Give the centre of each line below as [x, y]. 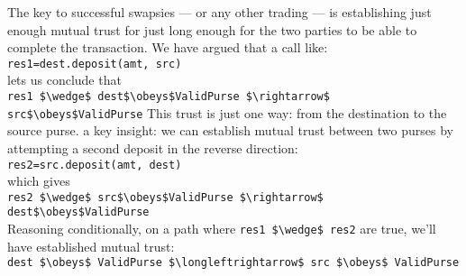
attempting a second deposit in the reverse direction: [153, 147]
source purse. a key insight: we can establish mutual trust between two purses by [230, 130]
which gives [39, 181]
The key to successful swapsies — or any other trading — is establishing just [219, 12]
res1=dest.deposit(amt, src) [95, 64]
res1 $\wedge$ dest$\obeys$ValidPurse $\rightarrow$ [169, 97]
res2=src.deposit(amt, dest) [95, 165]
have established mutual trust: [91, 246]
